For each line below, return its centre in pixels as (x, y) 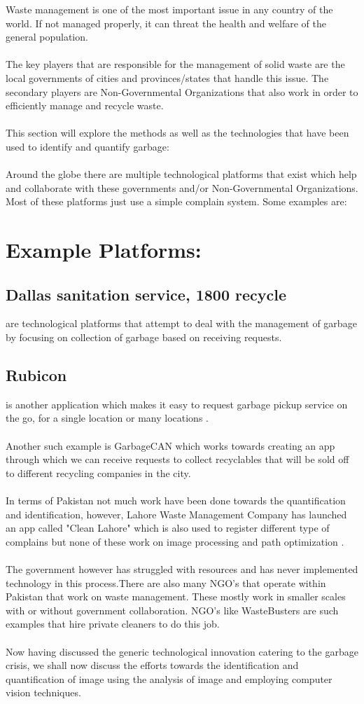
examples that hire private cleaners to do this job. (113, 624)
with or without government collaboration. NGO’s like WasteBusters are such (172, 610)
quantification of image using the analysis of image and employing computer (169, 678)
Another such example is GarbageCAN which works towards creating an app (170, 445)
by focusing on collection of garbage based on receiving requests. (144, 337)
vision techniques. (43, 692)
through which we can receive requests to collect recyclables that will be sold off (177, 459)
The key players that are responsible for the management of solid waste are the (175, 64)
